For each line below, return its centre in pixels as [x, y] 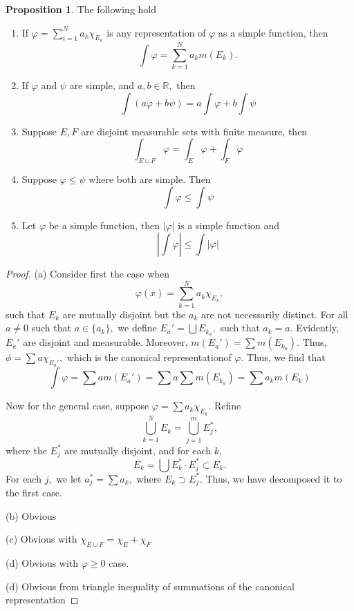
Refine [227, 406]
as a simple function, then [273, 32]
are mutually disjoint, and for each [138, 450]
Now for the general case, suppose [77, 406]
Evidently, [317, 328]
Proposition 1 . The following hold [81, 9]
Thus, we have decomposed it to [274, 478]
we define [137, 328]
